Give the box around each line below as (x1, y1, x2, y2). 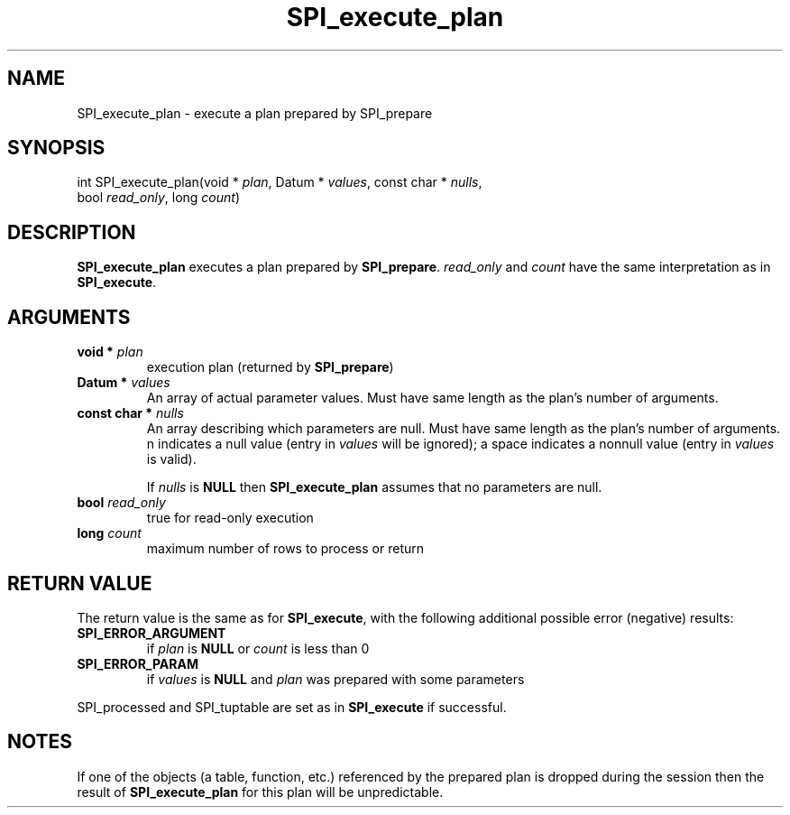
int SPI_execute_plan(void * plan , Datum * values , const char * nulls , (77, 174, 482, 190)
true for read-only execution (146, 510, 314, 526)
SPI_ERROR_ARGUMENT (77, 625, 226, 641)
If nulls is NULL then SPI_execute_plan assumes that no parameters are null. (146, 479, 602, 495)
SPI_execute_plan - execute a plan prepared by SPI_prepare (77, 105, 433, 121)
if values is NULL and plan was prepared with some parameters (146, 671, 525, 687)
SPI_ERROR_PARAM (77, 655, 199, 671)
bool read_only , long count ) (77, 190, 241, 206)
